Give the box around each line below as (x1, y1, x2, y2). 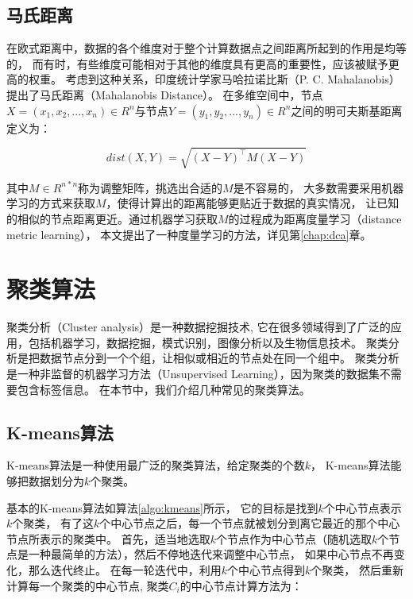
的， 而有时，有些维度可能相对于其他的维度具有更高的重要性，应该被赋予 (6, 55, 388, 71)
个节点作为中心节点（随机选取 (215, 530, 372, 547)
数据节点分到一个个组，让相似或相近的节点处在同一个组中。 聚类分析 (39, 350, 399, 366)
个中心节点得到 (226, 561, 305, 578)
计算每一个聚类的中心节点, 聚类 (6, 577, 169, 593)
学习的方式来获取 (6, 195, 95, 211)
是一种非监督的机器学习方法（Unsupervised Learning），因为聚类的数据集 (6, 365, 380, 381)
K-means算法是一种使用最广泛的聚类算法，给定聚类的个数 (6, 457, 305, 473)
